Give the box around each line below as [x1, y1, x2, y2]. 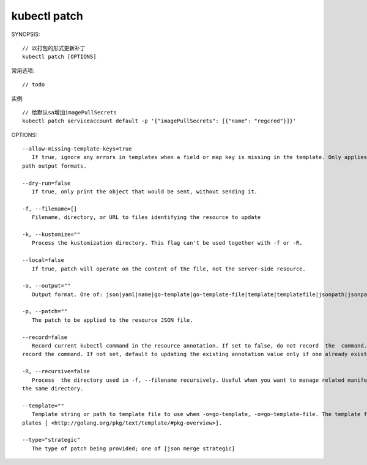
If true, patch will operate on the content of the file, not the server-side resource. [31, 265, 306, 272]
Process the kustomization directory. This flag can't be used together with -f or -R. [31, 239, 303, 247]
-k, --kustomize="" [22, 231, 81, 238]
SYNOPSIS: [11, 31, 40, 38]
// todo [22, 81, 45, 88]
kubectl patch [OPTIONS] [22, 53, 97, 61]
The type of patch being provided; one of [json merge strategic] [31, 445, 235, 452]
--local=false [22, 257, 64, 264]
